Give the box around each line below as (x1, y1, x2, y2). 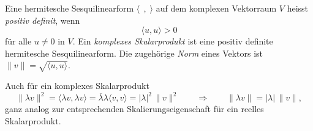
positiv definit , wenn (5, 13, 80, 26)
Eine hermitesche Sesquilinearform (5, 2, 134, 14)
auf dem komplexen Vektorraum (156, 2, 277, 14)
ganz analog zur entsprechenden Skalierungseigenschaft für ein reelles (5, 102, 264, 115)
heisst (287, 2, 309, 14)
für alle (5, 35, 32, 48)
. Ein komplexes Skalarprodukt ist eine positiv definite (72, 35, 273, 48)
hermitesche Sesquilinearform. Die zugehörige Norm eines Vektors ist (5, 46, 263, 59)
